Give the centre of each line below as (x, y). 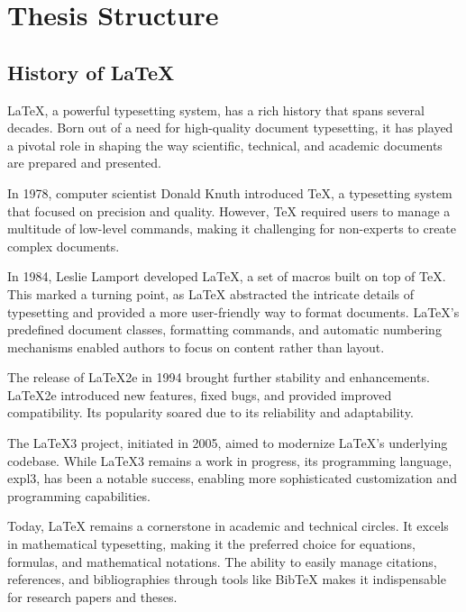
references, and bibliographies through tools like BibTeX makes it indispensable (227, 579)
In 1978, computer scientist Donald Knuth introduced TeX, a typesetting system (230, 192)
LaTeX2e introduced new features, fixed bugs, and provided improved (200, 394)
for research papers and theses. (92, 596)
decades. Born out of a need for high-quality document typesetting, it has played (230, 128)
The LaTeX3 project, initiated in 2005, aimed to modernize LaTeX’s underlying (228, 443)
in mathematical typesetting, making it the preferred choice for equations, (211, 544)
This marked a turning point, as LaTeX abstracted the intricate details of (210, 293)
